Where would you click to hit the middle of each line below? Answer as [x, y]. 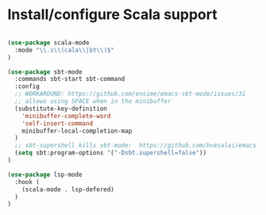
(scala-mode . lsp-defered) [68, 189]
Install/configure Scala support [112, 15]
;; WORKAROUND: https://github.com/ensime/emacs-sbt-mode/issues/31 [130, 94]
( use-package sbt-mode [45, 72]
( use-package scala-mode [48, 42]
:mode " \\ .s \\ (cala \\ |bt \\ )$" [64, 50]
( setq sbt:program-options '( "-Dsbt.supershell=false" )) [111, 153]
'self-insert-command [57, 123]
